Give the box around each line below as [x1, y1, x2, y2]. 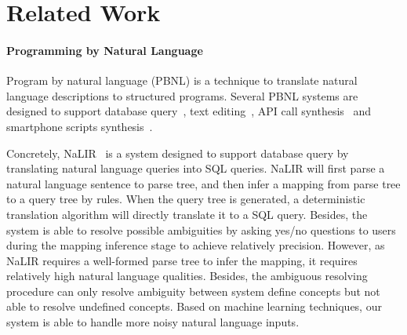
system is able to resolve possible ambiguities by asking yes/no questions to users [6, 221, 396, 238]
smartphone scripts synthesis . [6, 118, 153, 134]
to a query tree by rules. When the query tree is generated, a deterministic [6, 191, 365, 207]
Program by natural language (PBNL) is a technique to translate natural [6, 72, 358, 89]
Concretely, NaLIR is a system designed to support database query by [6, 144, 349, 161]
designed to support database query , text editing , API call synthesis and [6, 103, 372, 119]
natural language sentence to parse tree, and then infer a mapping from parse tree [6, 175, 401, 191]
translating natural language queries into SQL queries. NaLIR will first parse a [6, 160, 385, 177]
